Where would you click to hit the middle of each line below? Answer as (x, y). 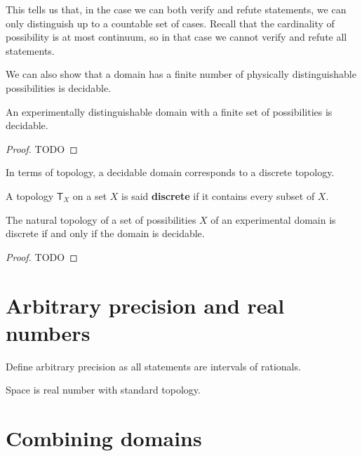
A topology (30, 195)
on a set (90, 195)
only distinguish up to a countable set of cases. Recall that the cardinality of (170, 23)
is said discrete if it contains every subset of (218, 195)
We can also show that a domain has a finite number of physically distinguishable (181, 74)
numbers (48, 332)
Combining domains (104, 438)
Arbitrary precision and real (145, 305)
